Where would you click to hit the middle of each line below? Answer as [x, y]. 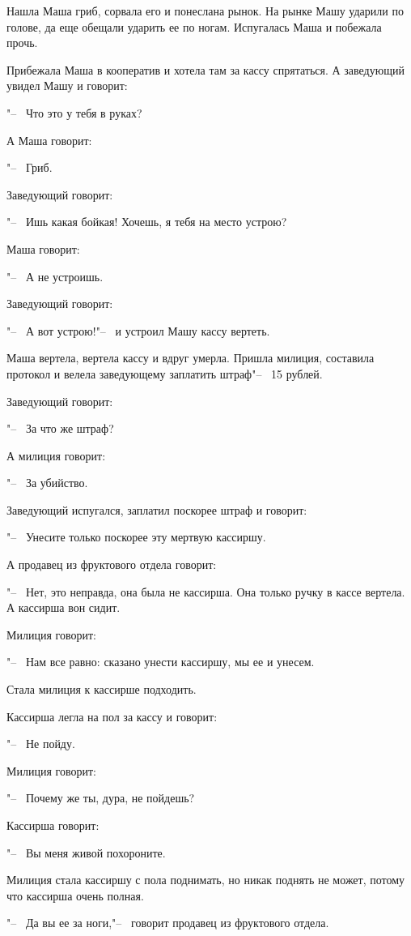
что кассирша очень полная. [75, 895]
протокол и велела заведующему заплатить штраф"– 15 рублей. [165, 373]
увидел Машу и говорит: [67, 85]
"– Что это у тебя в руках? [74, 112]
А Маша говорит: [49, 140]
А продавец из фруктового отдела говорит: [112, 564]
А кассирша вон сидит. [64, 607]
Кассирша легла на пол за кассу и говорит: [112, 716]
